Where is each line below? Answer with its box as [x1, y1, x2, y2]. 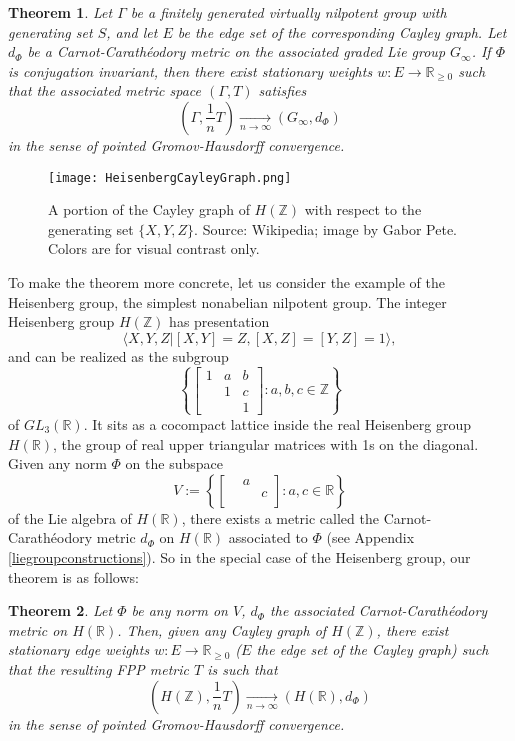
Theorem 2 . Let [8, 600, 113, 621]
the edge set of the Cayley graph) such [256, 639, 489, 660]
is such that [207, 658, 278, 679]
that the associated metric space [8, 80, 202, 101]
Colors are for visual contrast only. [48, 238, 260, 259]
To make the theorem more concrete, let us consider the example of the [8, 272, 445, 292]
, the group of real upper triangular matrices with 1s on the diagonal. [53, 433, 479, 454]
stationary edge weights [8, 639, 150, 660]
